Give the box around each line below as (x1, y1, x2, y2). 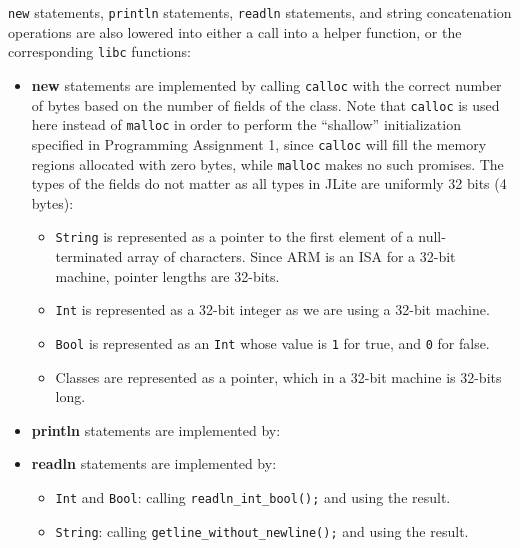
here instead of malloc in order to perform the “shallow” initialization (31, 114, 461, 135)
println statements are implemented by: (31, 419, 281, 440)
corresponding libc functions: (8, 41, 191, 62)
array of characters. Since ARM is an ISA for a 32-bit (127, 246, 456, 267)
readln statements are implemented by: (31, 453, 277, 474)
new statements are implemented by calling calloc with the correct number (31, 74, 502, 95)
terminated (55, 246, 123, 267)
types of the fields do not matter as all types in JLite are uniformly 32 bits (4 (31, 173, 507, 194)
